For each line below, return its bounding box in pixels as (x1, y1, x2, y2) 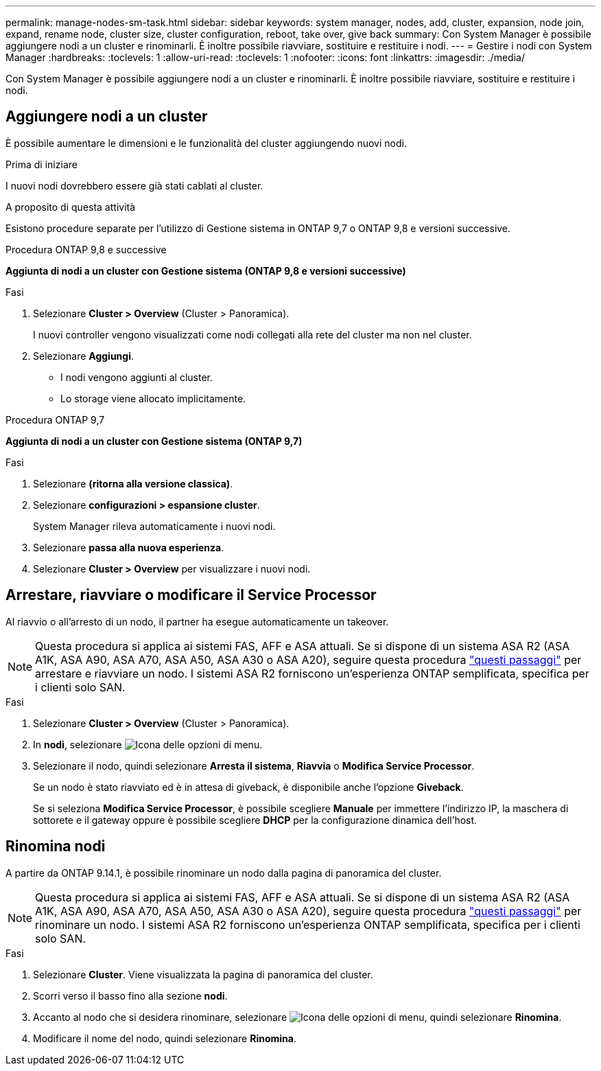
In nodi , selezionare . (33, 738, 263, 750)
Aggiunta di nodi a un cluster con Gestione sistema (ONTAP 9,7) (5, 435, 303, 447)
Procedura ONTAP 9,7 (5, 413, 105, 426)
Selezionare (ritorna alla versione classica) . (33, 477, 233, 490)
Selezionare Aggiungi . (33, 349, 134, 362)
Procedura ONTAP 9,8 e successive (5, 243, 167, 255)
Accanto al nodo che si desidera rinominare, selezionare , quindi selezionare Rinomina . (33, 1011, 562, 1023)
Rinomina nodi (5, 838, 106, 855)
